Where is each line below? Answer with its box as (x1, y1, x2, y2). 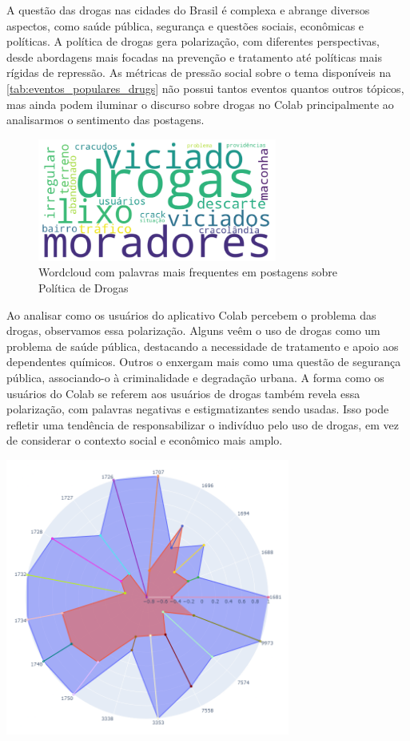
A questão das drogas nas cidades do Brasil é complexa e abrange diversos (6, 2, 370, 18)
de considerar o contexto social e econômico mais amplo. (6, 432, 283, 449)
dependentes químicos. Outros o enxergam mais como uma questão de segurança (6, 353, 401, 370)
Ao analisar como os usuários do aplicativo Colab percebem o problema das (6, 306, 376, 323)
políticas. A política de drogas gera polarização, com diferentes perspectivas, (6, 33, 380, 50)
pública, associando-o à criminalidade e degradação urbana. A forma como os (6, 369, 384, 386)
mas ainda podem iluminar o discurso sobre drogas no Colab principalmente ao (6, 95, 394, 112)
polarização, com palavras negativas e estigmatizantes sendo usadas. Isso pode (6, 401, 389, 417)
